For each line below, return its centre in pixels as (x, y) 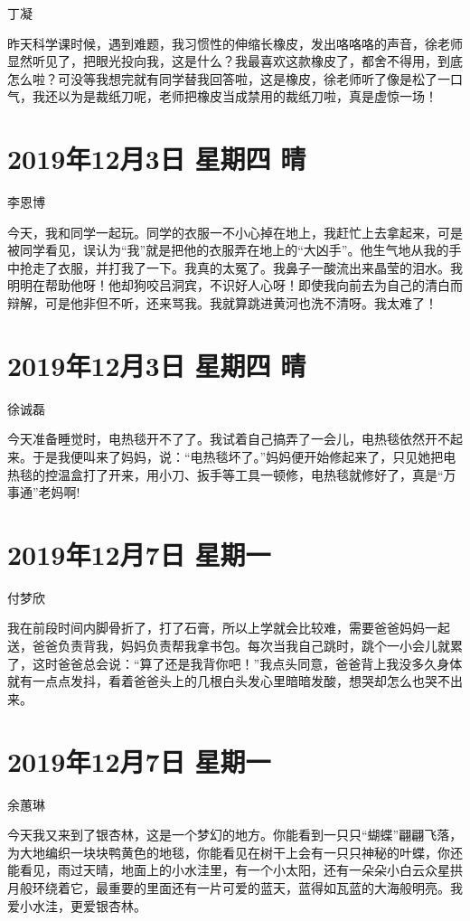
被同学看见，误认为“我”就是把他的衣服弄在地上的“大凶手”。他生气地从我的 (228, 250)
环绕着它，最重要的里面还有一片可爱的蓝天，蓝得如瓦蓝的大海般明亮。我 (247, 887)
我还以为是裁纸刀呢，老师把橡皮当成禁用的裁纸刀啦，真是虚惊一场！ (235, 96)
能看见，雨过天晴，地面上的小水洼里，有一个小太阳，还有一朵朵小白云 (216, 870)
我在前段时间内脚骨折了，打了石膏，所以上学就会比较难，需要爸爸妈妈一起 (229, 628)
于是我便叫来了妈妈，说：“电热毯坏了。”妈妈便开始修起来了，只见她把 (238, 456)
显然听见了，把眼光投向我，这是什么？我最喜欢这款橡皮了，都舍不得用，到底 (235, 61)
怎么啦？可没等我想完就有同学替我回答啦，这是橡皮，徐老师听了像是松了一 (229, 78)
